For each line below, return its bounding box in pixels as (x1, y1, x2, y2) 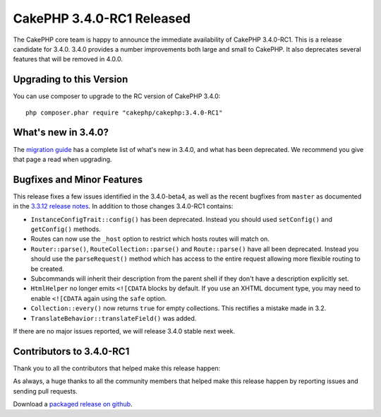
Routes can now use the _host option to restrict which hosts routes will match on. (30, 235, 270, 243)
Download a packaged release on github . (13, 399, 133, 408)
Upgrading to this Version (13, 74, 128, 86)
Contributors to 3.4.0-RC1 (13, 345, 130, 357)
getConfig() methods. (30, 225, 102, 233)
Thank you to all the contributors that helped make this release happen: (13, 364, 221, 372)
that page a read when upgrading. (13, 155, 112, 163)
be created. (30, 264, 65, 273)
